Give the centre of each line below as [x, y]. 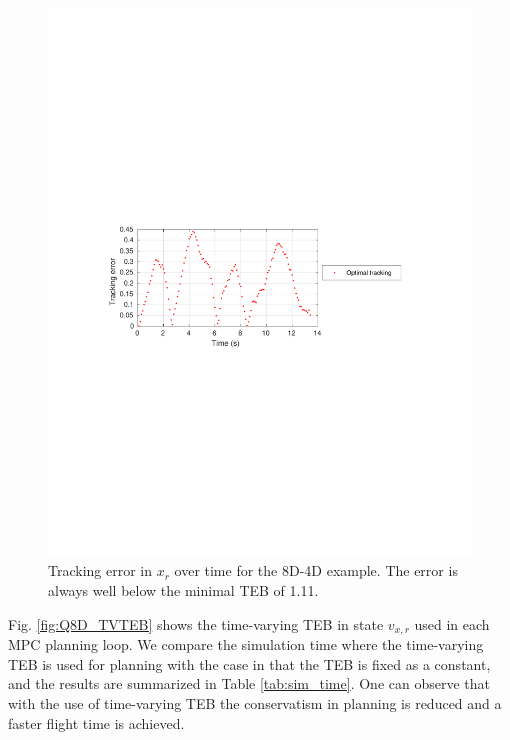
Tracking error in [100, 570]
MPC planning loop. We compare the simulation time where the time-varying [246, 644]
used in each [452, 623]
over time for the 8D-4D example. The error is [316, 570]
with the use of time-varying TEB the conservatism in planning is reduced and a [255, 702]
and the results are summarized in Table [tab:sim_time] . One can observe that [249, 683]
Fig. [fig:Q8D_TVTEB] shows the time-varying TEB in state [196, 623]
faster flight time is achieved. [96, 722]
